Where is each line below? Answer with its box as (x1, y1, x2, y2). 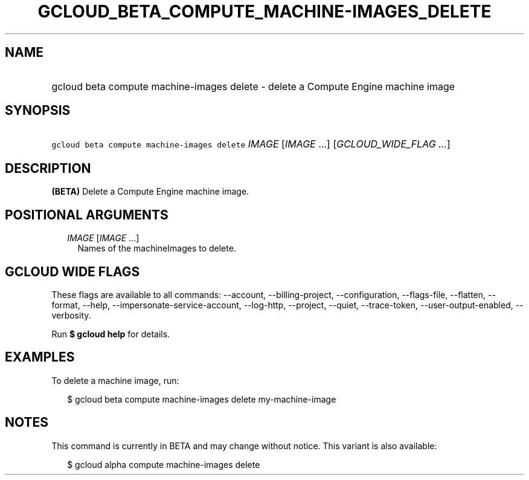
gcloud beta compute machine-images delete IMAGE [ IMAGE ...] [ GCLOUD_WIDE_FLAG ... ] (51, 138, 450, 151)
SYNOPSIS (5, 103, 71, 118)
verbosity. (51, 310, 91, 320)
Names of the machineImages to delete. (77, 243, 236, 254)
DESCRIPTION (5, 160, 91, 176)
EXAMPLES (5, 349, 75, 365)
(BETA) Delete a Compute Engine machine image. (51, 186, 249, 197)
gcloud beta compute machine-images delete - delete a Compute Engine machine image (51, 80, 455, 92)
